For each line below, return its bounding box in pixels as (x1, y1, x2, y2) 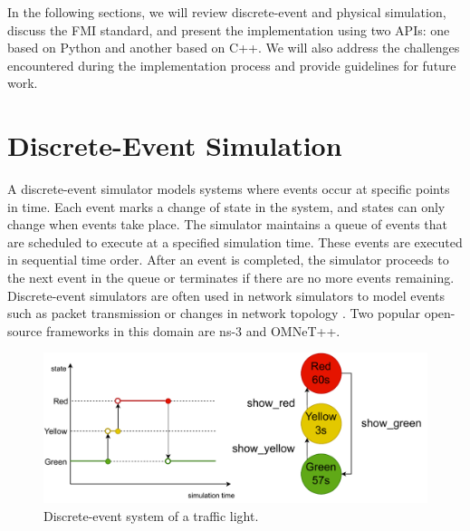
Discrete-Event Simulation (7, 127, 342, 164)
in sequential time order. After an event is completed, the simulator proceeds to (7, 250, 449, 269)
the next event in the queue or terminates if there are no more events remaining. (7, 268, 455, 287)
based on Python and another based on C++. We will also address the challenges (7, 38, 460, 57)
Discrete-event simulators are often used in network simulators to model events (7, 285, 446, 304)
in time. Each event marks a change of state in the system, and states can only (7, 197, 446, 216)
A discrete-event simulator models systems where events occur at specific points (7, 179, 450, 198)
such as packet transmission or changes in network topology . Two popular (7, 304, 421, 323)
